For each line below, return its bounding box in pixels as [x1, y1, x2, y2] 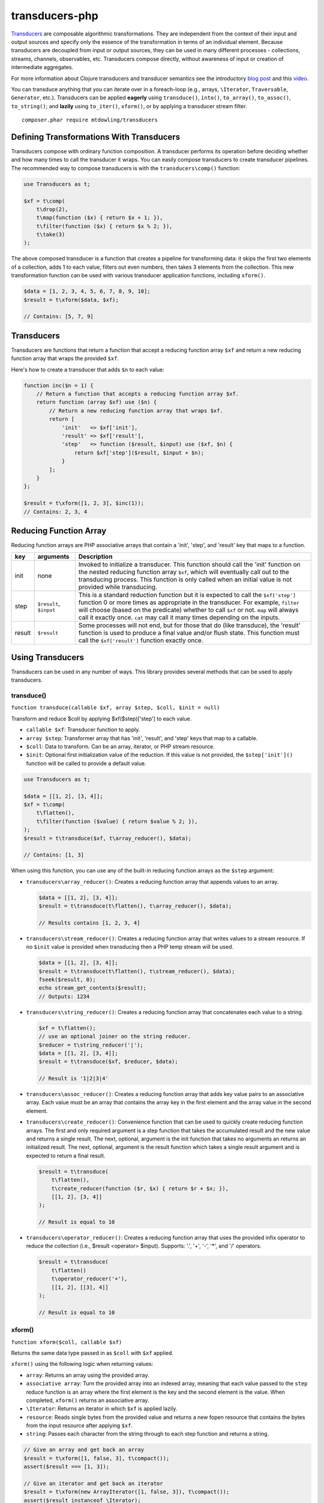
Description [78, 553, 113, 561]
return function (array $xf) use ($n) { [36, 399, 157, 406]
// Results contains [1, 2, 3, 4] [38, 919, 140, 926]
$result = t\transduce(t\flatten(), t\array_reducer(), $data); [38, 902, 232, 910]
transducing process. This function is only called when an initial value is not [78, 575, 292, 584]
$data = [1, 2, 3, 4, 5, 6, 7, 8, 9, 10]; [23, 288, 151, 295]
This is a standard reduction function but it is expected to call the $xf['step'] [78, 591, 296, 599]
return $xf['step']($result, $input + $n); [74, 449, 205, 456]
